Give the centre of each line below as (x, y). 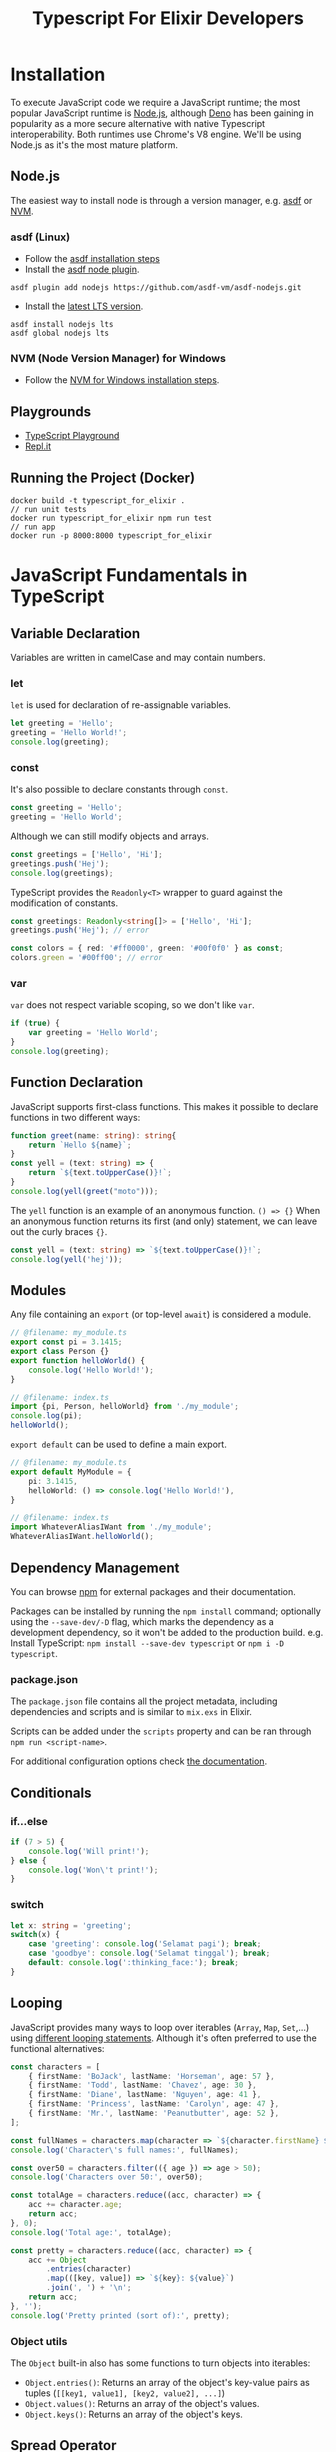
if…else (29, 1821)
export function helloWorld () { (77, 1360)
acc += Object (57, 2260)
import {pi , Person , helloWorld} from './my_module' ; (125, 1407)
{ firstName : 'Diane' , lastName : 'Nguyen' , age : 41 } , (145, 2095)
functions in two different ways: (75, 1117)
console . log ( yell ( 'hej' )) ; (66, 1259)
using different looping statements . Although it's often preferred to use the (163, 2038)
